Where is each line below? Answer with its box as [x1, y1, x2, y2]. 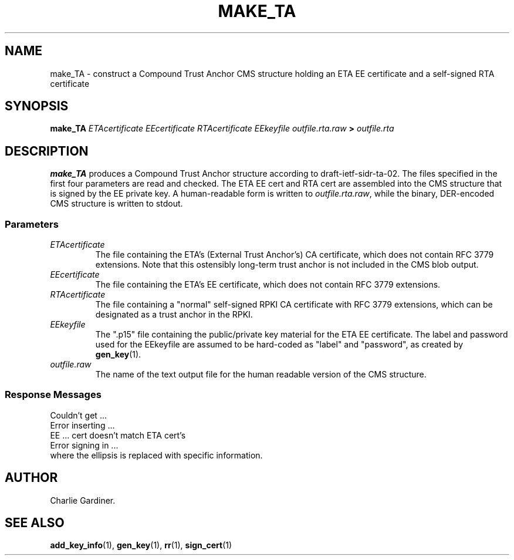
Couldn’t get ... [50, 410, 107, 420]
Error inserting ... [50, 420, 115, 430]
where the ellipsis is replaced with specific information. [50, 450, 263, 460]
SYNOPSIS [5, 99, 69, 114]
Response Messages [5, 389, 102, 401]
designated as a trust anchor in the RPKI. [95, 309, 253, 320]
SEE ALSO [5, 515, 65, 531]
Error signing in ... [50, 440, 119, 450]
